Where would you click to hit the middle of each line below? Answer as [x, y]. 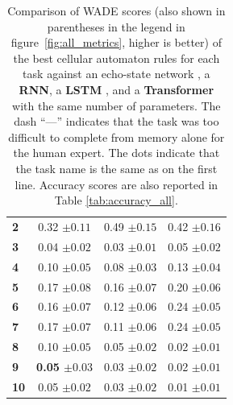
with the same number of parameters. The [116, 105]
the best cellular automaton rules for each [116, 58]
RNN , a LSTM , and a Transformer [116, 89]
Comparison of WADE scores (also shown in [116, 10]
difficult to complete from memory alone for [116, 136]
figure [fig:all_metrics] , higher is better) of [116, 42]
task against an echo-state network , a [116, 74]
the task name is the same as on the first [116, 168]
